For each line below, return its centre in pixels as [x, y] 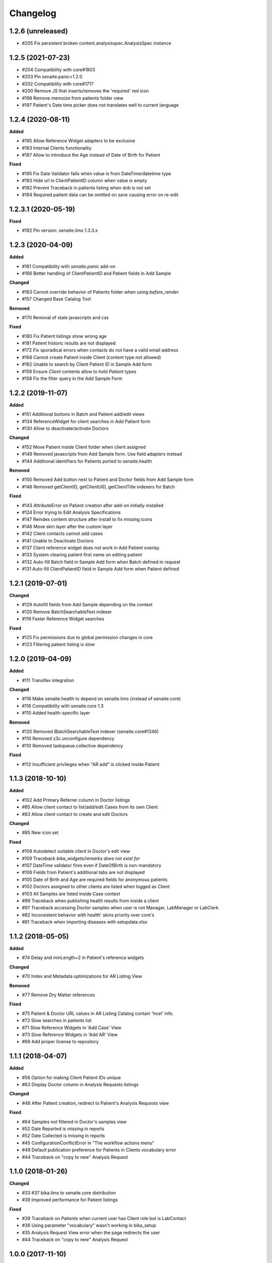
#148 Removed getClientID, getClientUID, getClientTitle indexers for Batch [98, 487]
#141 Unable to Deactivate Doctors [58, 541]
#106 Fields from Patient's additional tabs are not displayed [83, 872]
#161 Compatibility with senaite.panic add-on [69, 266]
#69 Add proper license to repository [60, 1042]
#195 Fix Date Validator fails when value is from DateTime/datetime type [96, 173]
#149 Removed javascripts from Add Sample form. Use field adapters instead [102, 454]
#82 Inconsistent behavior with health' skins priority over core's [88, 915]
